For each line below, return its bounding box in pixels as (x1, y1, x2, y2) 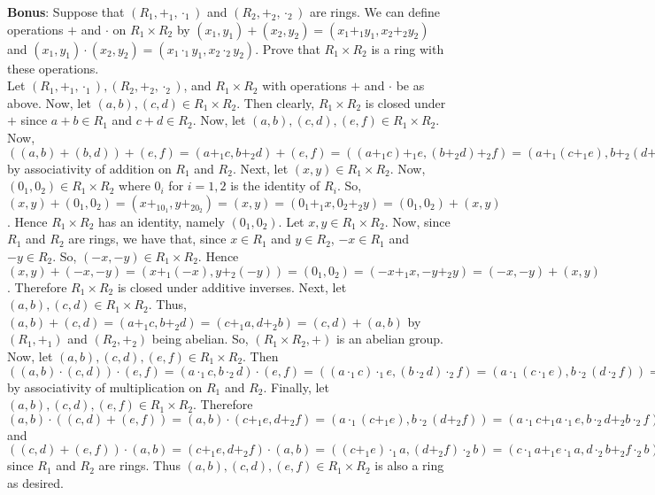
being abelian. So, (151, 329, 249, 348)
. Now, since (384, 212, 451, 230)
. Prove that (255, 39, 320, 58)
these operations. (7, 58, 99, 77)
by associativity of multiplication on (7, 377, 203, 396)
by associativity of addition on (7, 159, 172, 177)
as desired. (7, 473, 64, 491)
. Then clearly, (236, 93, 315, 112)
